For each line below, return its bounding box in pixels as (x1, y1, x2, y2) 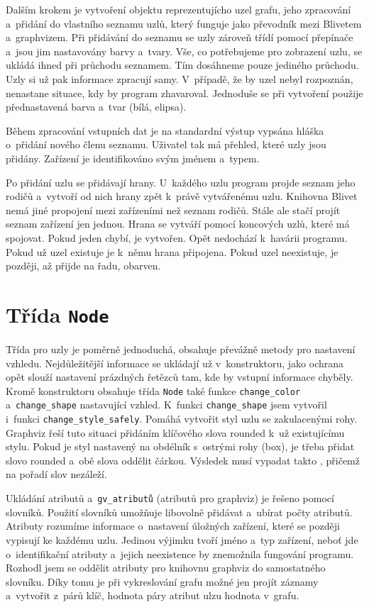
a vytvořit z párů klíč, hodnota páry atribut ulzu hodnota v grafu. (6, 588, 299, 603)
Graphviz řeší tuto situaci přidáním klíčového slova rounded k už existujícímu (6, 425, 345, 440)
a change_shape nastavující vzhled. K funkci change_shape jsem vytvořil (6, 397, 327, 412)
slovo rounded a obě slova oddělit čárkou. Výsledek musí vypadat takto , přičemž (6, 452, 360, 467)
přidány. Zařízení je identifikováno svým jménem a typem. (6, 150, 260, 165)
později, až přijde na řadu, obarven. (6, 258, 161, 273)
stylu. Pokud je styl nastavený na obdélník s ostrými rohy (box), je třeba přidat (6, 439, 355, 454)
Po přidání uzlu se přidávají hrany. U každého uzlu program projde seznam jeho (6, 174, 356, 189)
